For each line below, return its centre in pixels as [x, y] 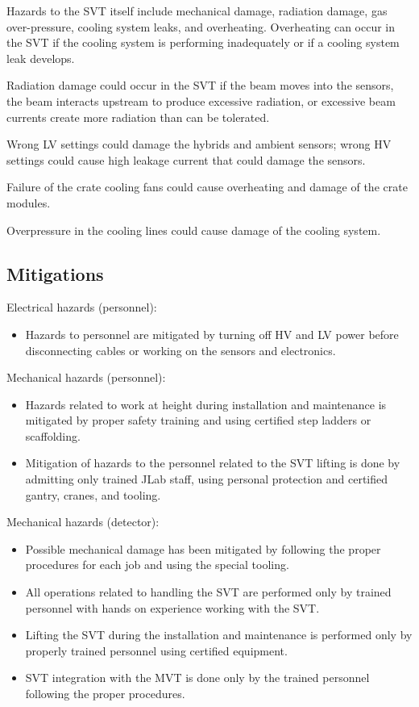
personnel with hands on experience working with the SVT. [172, 607]
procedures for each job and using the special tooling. [157, 565]
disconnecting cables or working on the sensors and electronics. [180, 350]
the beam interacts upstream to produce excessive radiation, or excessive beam [201, 100]
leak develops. [41, 58]
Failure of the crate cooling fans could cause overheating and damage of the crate [207, 187]
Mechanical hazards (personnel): [86, 377]
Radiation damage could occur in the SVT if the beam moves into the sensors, [200, 85]
